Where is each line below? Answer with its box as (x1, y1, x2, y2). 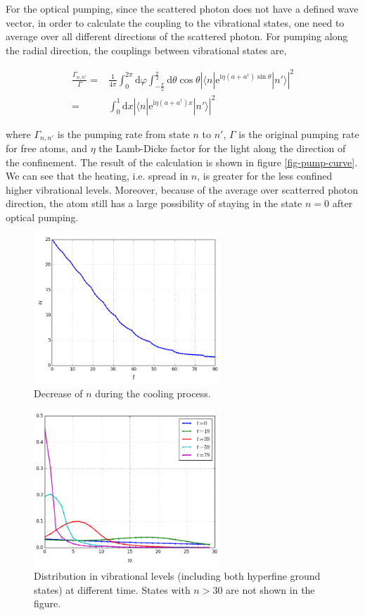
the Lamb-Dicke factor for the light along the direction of (98, 141, 346, 156)
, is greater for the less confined (197, 168, 333, 183)
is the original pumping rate (238, 126, 359, 141)
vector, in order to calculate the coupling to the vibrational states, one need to (6, 15, 345, 30)
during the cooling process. (95, 386, 211, 401)
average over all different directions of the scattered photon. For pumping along (6, 29, 348, 44)
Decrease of (34, 386, 83, 401)
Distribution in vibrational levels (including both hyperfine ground (34, 569, 321, 583)
